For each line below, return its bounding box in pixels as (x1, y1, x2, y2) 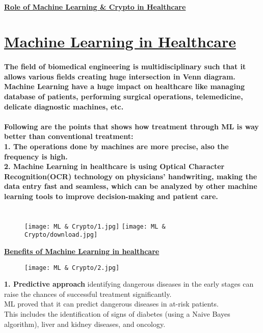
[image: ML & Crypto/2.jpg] (24, 264, 120, 271)
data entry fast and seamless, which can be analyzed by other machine (4, 181, 257, 191)
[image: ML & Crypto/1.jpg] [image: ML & (24, 223, 166, 230)
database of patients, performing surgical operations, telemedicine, (4, 91, 243, 101)
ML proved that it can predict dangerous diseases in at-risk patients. (4, 298, 219, 309)
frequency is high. (4, 151, 68, 161)
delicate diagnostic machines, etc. (4, 101, 124, 112)
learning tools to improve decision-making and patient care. (4, 190, 218, 201)
